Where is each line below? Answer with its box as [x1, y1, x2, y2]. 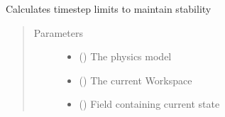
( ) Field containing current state [79, 96, 220, 111]
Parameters [33, 25, 83, 40]
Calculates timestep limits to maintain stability [6, 1, 212, 16]
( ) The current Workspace [79, 72, 192, 87]
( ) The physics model [79, 49, 172, 64]
